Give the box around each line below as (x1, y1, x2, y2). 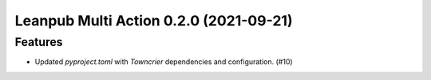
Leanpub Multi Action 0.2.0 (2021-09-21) (14, 12, 293, 29)
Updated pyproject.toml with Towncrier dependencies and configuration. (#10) (34, 57, 293, 67)
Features (14, 35, 63, 49)
